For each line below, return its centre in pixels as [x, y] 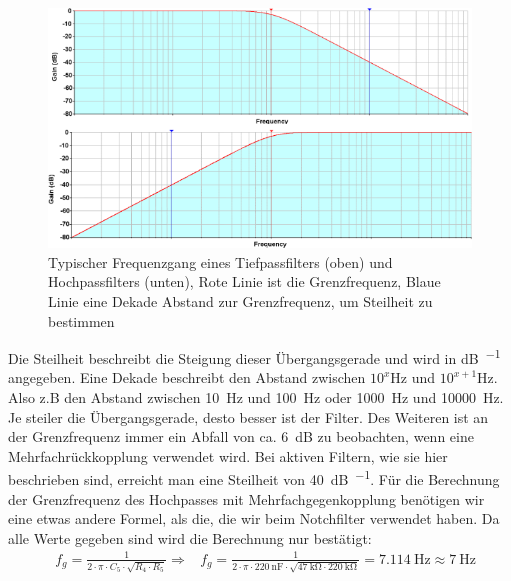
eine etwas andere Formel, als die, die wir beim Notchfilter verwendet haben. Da [254, 518]
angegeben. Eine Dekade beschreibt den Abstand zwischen [187, 377]
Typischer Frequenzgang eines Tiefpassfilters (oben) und [220, 261]
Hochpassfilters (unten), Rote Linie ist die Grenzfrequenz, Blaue [244, 281]
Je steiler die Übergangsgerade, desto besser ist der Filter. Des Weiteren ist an [248, 416]
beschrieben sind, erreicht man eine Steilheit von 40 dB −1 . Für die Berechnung [254, 478]
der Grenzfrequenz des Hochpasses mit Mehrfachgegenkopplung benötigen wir [246, 498]
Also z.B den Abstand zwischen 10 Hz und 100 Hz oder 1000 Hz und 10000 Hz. [256, 397]
